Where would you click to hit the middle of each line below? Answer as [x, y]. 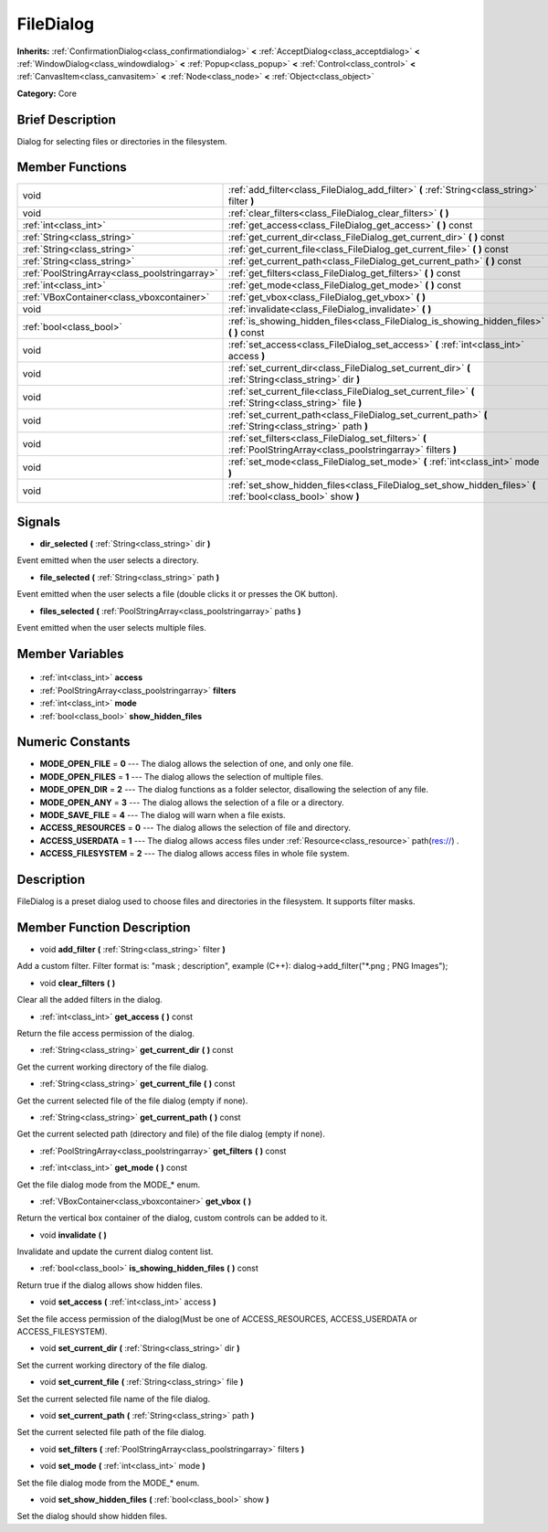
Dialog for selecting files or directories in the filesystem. [122, 141]
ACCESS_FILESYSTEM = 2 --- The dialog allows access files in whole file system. [195, 854]
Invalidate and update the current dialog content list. [115, 1251]
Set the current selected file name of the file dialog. [113, 1399]
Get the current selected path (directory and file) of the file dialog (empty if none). [171, 1134]
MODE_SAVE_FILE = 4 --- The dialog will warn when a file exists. [163, 815]
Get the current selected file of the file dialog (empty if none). [132, 1101]
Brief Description [66, 119]
